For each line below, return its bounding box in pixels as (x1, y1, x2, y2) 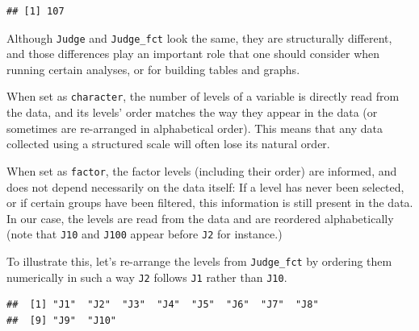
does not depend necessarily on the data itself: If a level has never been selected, (6, 178, 404, 195)
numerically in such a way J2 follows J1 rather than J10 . (6, 268, 287, 285)
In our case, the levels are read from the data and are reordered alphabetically (6, 209, 394, 226)
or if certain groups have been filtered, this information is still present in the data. (6, 194, 413, 211)
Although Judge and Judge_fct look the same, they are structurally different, (6, 29, 392, 46)
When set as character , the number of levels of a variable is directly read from (6, 88, 400, 105)
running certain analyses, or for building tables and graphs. (6, 60, 300, 77)
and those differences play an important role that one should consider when (6, 45, 380, 62)
